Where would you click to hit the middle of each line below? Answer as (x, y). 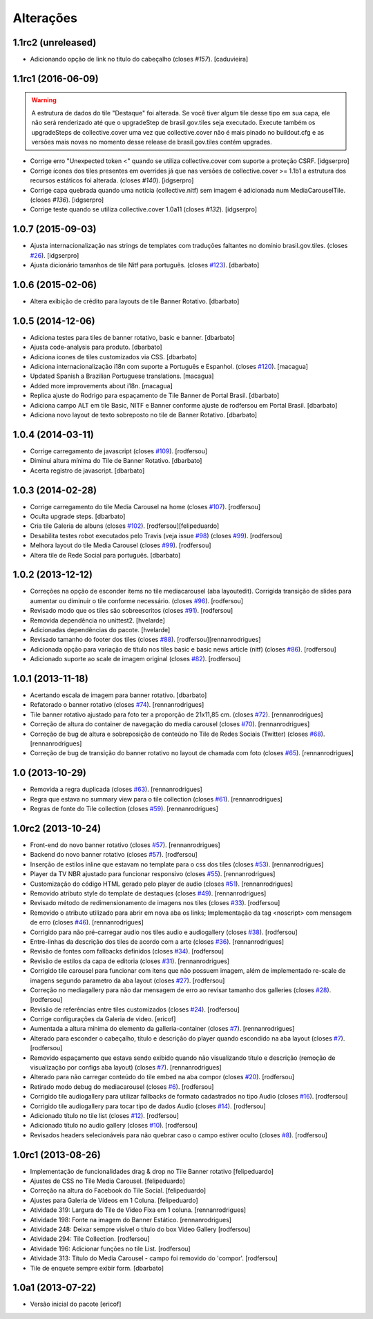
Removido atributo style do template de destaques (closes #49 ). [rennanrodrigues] (148, 893)
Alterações (45, 18)
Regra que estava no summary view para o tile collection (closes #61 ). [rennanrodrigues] (156, 799)
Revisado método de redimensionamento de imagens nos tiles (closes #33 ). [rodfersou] (155, 903)
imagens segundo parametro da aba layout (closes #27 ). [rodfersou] (127, 980)
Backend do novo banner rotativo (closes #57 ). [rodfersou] (114, 855)
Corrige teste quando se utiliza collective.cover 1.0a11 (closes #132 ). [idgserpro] (144, 209)
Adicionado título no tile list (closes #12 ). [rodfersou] (105, 1115)
